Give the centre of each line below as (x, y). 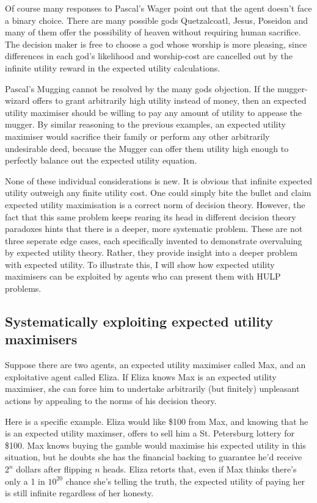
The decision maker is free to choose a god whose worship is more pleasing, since (156, 44)
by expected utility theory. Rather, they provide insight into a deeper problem (151, 252)
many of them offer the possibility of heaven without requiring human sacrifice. (153, 32)
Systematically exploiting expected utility (139, 321)
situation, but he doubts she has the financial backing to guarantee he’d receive (154, 457)
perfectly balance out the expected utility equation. (101, 160)
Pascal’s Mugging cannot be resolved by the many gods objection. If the (140, 88)
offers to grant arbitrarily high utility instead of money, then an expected (169, 100)
